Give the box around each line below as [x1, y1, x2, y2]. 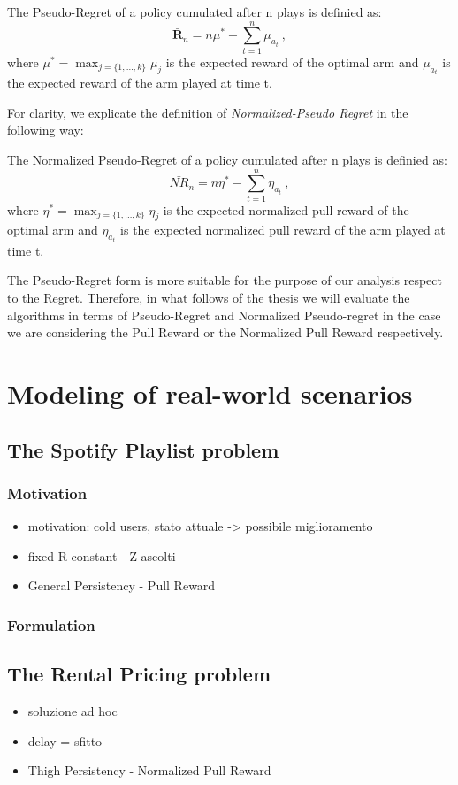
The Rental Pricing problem [7, 660, 271, 688]
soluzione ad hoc [27, 702, 118, 720]
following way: [7, 120, 84, 139]
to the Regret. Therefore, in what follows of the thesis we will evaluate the [7, 289, 410, 307]
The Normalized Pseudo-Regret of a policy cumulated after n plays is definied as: [7, 150, 447, 168]
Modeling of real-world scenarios [7, 375, 413, 412]
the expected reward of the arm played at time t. [7, 73, 272, 92]
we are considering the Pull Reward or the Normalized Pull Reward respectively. [7, 323, 444, 342]
